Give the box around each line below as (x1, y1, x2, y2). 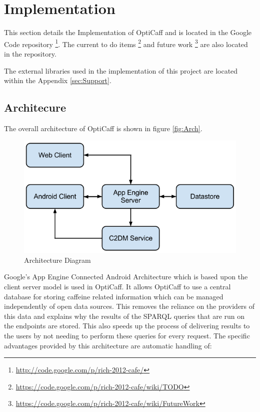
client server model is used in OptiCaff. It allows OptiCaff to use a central (4, 281, 231, 291)
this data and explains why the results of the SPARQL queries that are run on (4, 310, 245, 321)
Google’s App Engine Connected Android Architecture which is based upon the (4, 271, 248, 282)
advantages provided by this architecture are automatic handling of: (4, 340, 212, 350)
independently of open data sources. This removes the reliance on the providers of (4, 301, 255, 311)
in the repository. (4, 48, 56, 59)
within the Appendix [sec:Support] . (4, 75, 111, 86)
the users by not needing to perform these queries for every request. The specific (4, 330, 250, 340)
